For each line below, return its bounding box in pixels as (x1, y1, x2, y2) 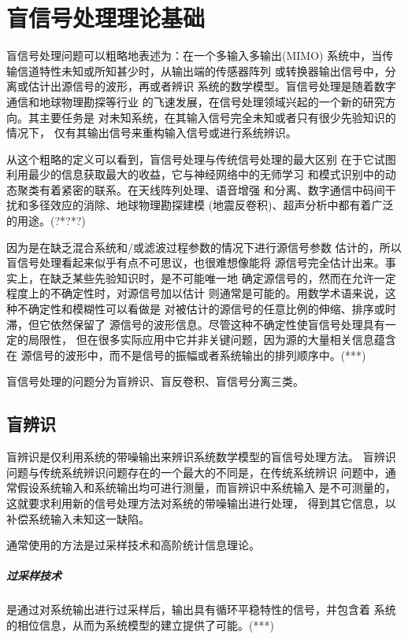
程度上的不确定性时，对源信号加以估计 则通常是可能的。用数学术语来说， (6, 285, 385, 301)
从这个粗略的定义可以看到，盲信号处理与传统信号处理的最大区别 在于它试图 (6, 150, 396, 167)
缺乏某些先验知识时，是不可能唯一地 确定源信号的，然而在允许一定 (50, 269, 396, 286)
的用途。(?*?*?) (6, 212, 86, 229)
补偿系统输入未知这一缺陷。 (6, 510, 150, 526)
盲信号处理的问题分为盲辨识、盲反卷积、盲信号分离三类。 (6, 373, 304, 390)
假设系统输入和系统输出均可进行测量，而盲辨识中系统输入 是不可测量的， (17, 479, 396, 496)
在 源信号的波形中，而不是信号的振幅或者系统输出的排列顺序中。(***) (6, 346, 366, 363)
